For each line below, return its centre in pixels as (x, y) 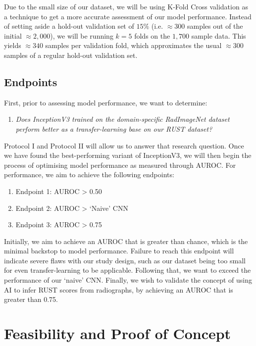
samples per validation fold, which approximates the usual (133, 45)
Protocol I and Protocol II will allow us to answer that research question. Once (124, 145)
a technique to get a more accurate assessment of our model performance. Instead (128, 16)
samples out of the (215, 26)
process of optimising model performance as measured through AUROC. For (120, 165)
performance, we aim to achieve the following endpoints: (89, 174)
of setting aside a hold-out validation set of (69, 26)
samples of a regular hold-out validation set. (71, 55)
